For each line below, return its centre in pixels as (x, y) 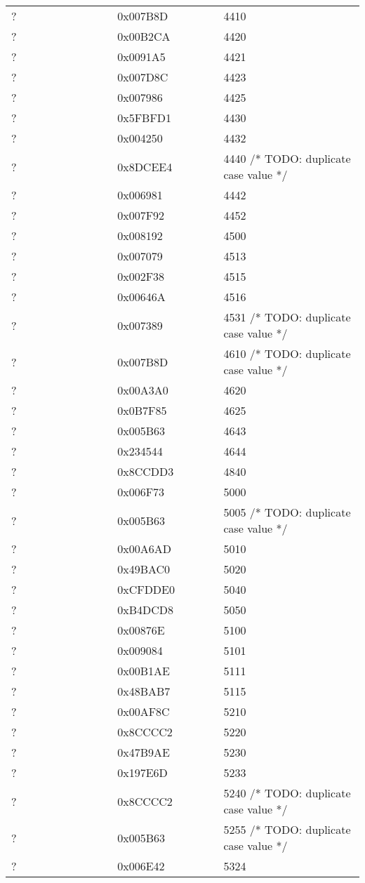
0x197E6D (142, 772)
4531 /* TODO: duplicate (287, 317)
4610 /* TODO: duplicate (287, 353)
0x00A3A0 (143, 390)
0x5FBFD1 (145, 118)
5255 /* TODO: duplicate (287, 829)
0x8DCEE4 (145, 166)
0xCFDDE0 (146, 589)
